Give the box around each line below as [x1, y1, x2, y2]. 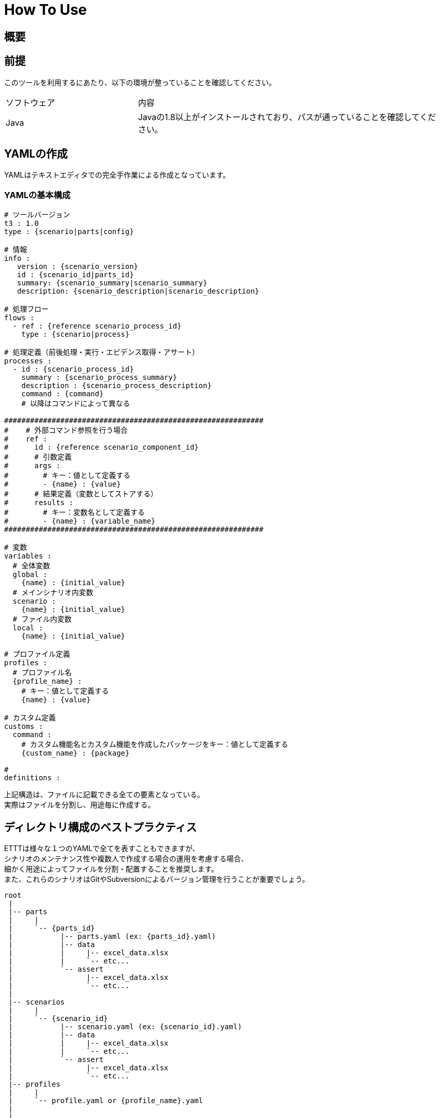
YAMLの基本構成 [4, 189, 71, 200]
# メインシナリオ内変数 [12, 588, 93, 597]
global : [12, 570, 48, 579]
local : [12, 624, 43, 632]
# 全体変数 [12, 562, 50, 570]
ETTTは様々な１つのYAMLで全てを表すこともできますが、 [4, 844, 200, 853]
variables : [4, 552, 52, 561]
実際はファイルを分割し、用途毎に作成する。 [4, 800, 155, 809]
